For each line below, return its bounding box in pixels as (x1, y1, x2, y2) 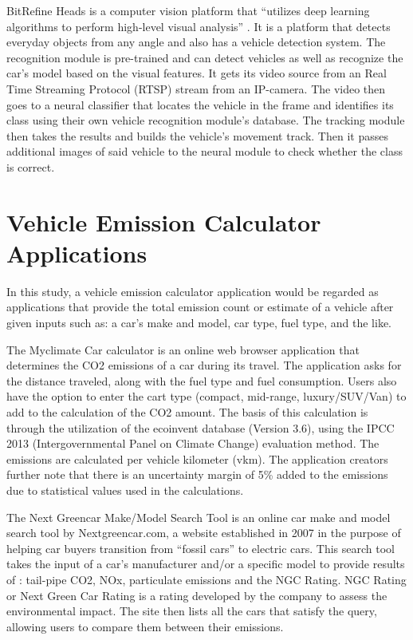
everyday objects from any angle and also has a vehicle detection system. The (6, 34, 386, 50)
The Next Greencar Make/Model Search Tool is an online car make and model (6, 508, 391, 525)
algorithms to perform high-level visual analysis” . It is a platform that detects (6, 18, 391, 34)
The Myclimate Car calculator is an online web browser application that (6, 341, 360, 358)
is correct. (6, 158, 55, 175)
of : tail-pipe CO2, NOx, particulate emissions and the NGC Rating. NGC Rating (6, 571, 407, 587)
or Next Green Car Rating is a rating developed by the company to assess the (6, 587, 387, 603)
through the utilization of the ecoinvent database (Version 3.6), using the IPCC (6, 419, 395, 436)
